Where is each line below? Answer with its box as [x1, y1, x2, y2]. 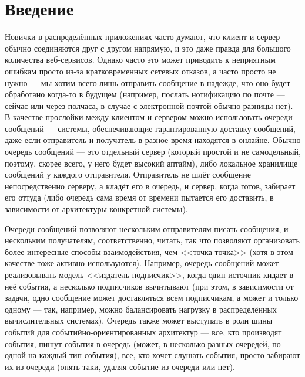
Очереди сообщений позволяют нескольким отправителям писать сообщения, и [5, 222, 289, 235]
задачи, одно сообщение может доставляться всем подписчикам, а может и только [5, 291, 299, 304]
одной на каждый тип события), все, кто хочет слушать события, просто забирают [5, 349, 300, 361]
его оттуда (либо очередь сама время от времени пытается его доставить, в [5, 191, 274, 203]
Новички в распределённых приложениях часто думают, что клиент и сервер [5, 30, 280, 43]
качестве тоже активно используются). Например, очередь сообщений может [5, 257, 279, 269]
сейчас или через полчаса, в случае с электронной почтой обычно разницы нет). [5, 99, 293, 111]
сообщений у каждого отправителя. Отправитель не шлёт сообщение [5, 168, 251, 181]
